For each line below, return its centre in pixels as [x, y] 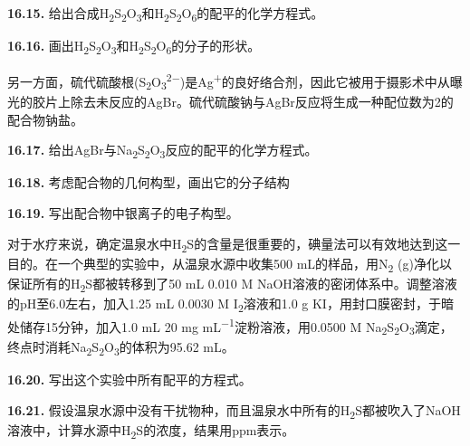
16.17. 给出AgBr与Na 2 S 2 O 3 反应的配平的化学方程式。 [163, 151]
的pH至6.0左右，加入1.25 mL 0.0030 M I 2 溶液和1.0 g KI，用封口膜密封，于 [224, 304]
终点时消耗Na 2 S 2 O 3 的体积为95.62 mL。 [121, 347]
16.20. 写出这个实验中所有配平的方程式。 [129, 379]
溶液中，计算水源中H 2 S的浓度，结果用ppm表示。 [151, 431]
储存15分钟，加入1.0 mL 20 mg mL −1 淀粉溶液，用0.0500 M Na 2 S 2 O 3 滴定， [236, 327]
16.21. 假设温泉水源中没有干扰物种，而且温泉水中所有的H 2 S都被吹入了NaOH [234, 411]
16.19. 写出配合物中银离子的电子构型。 [123, 212]
